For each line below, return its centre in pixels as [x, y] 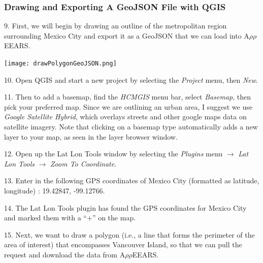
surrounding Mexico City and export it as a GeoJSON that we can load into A [127, 35]
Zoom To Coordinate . [84, 163]
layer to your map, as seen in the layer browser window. [91, 136]
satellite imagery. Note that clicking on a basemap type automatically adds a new [131, 127]
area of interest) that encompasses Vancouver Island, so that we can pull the [123, 244]
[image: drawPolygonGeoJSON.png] [60, 63]
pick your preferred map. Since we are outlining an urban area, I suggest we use [128, 106]
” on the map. [114, 218]
